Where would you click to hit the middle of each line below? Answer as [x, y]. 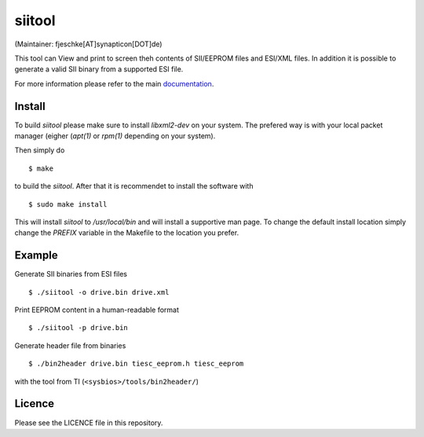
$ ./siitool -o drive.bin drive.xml [99, 292]
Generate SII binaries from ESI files [71, 274]
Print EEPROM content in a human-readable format [97, 310]
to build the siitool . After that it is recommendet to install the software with [134, 186]
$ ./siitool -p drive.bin [79, 328]
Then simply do [40, 150]
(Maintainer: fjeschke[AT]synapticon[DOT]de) [88, 44]
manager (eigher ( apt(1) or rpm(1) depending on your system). [115, 136]
